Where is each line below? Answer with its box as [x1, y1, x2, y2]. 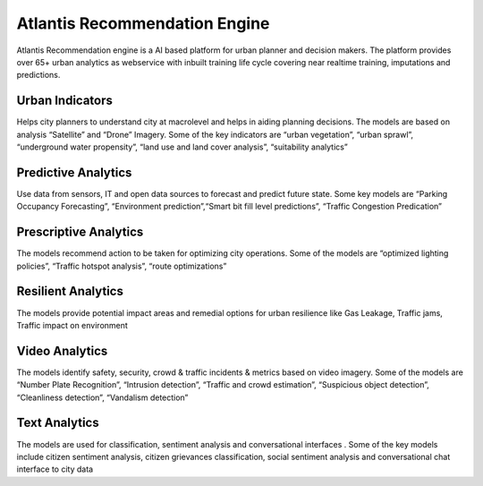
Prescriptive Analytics [16, 225, 144, 240]
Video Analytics [16, 343, 108, 358]
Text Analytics [16, 415, 99, 431]
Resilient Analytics [16, 284, 124, 299]
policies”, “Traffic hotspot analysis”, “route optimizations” [16, 260, 227, 271]
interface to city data [16, 464, 94, 474]
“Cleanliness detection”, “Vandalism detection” [16, 392, 189, 403]
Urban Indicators [16, 93, 114, 108]
